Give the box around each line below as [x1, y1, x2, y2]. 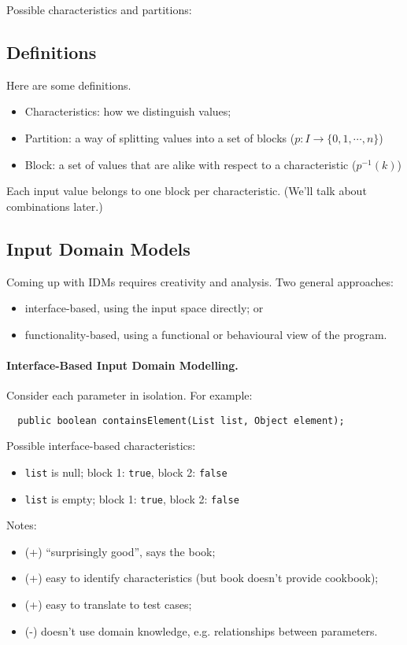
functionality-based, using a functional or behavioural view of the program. [24, 326, 387, 342]
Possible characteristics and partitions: [6, 2, 192, 17]
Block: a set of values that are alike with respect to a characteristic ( [24, 156, 357, 172]
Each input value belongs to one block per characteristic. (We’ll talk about [6, 182, 367, 199]
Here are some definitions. [6, 76, 131, 93]
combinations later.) [6, 197, 103, 214]
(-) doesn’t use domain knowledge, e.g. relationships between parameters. [24, 622, 378, 639]
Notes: [6, 517, 37, 533]
